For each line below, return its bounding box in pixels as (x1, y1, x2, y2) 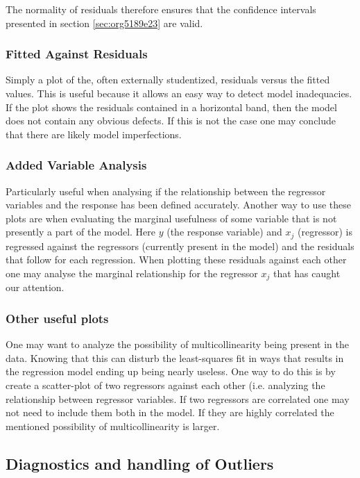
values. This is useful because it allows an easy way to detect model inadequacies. (6, 86, 352, 100)
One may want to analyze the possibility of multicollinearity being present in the (6, 337, 349, 352)
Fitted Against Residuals (6, 45, 148, 63)
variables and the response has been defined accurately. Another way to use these (6, 197, 351, 212)
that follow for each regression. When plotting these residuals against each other (6, 252, 347, 267)
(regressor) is (298, 224, 352, 239)
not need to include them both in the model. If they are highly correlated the (6, 405, 334, 420)
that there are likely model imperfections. (6, 126, 182, 141)
